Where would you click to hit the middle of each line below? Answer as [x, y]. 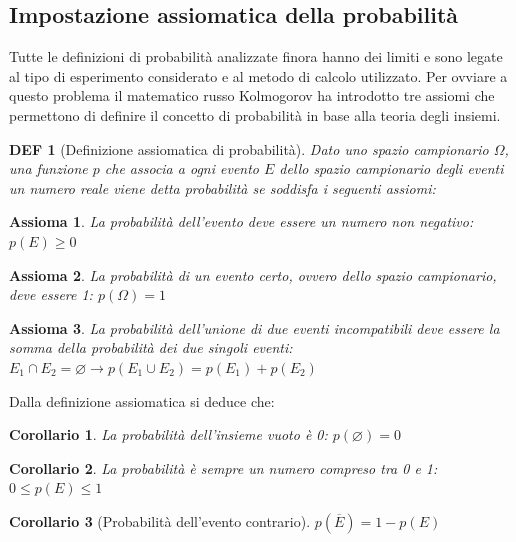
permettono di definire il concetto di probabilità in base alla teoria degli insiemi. [255, 114]
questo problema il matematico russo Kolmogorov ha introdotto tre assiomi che [252, 95]
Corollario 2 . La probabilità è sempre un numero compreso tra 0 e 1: [223, 467]
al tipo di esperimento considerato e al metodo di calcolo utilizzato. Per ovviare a [258, 75]
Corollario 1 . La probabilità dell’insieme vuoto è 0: [168, 434]
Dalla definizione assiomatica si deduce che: [142, 400]
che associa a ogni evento [182, 168]
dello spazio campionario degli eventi [391, 168]
